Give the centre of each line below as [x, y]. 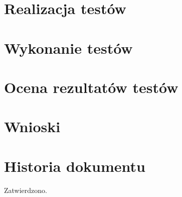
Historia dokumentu [75, 166]
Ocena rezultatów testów [91, 87]
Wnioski [32, 126]
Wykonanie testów [68, 47]
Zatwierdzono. [26, 190]
